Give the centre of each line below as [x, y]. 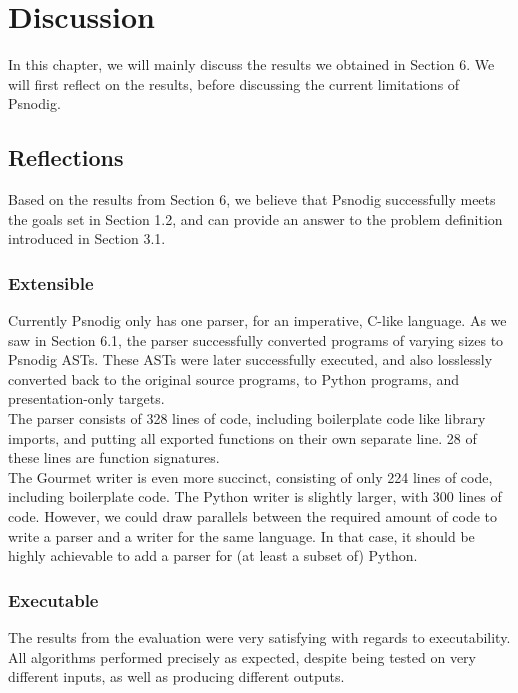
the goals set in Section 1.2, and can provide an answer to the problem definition [255, 218]
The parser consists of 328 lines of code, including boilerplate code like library [247, 418]
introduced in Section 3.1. [87, 238]
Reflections [66, 157]
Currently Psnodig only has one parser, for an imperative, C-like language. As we [257, 320]
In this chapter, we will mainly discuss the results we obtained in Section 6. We [251, 64]
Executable [53, 599]
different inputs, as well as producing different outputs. [176, 676]
